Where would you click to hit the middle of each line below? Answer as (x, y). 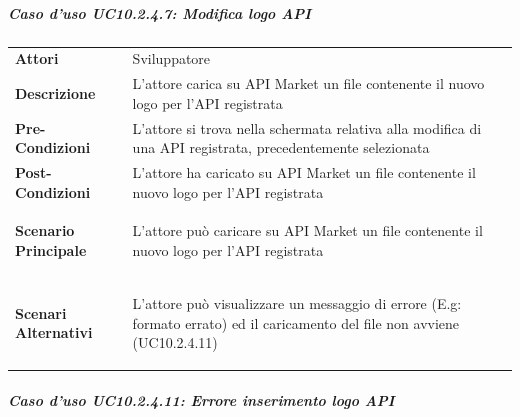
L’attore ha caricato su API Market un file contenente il (304, 172)
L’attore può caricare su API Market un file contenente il (307, 230)
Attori (37, 58)
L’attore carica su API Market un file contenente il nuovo (308, 83)
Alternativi (54, 332)
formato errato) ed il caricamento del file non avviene (296, 322)
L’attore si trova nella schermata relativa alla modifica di (307, 127)
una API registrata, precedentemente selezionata (281, 147)
